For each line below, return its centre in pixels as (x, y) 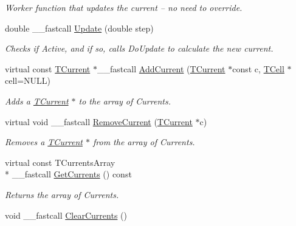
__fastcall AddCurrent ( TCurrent (161, 68)
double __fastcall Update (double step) (79, 28)
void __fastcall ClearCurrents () (66, 215)
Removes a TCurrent (44, 142)
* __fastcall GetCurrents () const (68, 174)
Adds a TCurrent (37, 101)
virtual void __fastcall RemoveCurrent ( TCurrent (99, 121)
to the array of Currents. (125, 101)
